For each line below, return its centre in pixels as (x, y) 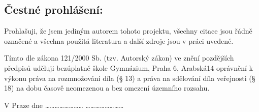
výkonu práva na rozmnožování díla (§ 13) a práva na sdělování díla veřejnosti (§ (130, 78)
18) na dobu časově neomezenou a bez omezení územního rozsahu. (107, 88)
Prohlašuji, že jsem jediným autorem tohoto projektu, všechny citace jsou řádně (128, 31)
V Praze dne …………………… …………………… (64, 105)
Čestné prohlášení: (54, 9)
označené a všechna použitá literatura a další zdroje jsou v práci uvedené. (119, 40)
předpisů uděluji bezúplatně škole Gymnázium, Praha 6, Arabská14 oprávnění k (128, 67)
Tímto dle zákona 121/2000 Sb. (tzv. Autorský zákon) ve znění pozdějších (119, 58)
